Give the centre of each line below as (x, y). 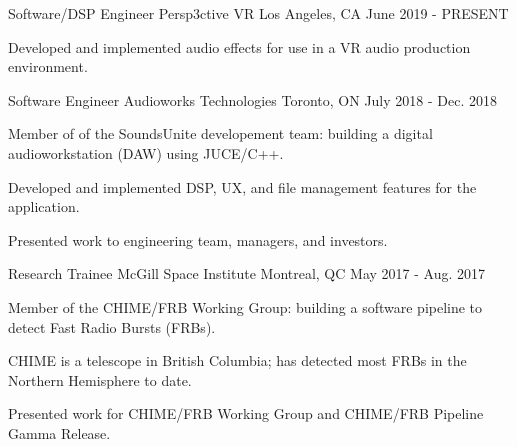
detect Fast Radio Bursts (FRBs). (112, 326)
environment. (48, 66)
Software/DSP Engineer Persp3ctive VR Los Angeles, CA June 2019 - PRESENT (258, 13)
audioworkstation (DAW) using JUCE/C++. (146, 152)
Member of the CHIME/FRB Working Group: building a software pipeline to (245, 306)
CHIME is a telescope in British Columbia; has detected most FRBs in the (237, 360)
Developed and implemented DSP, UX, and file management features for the (242, 186)
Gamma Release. (59, 432)
